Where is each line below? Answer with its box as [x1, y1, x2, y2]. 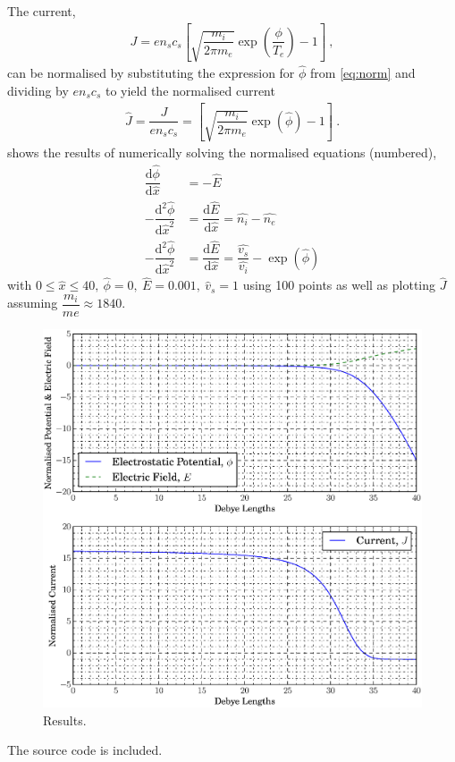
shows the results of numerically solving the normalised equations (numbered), [7, 143, 437, 162]
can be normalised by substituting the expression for [7, 63, 295, 82]
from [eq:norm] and [310, 63, 416, 82]
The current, [7, 2, 76, 20]
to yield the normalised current [105, 81, 275, 100]
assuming [7, 293, 58, 312]
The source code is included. [7, 741, 163, 759]
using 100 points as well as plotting [242, 275, 436, 294]
